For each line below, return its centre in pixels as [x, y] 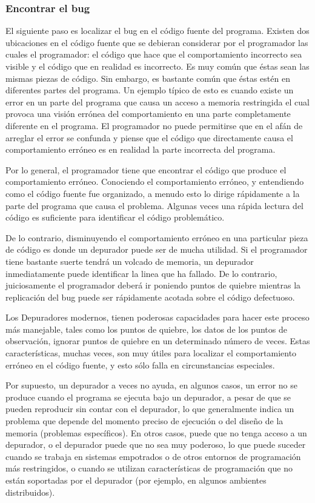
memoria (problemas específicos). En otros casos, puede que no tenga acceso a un [156, 432]
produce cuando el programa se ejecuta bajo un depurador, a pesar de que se [148, 397]
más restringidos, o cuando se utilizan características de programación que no [149, 468]
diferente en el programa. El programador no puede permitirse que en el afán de [154, 125]
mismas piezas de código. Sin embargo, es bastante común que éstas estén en [148, 78]
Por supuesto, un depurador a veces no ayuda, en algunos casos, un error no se [152, 385]
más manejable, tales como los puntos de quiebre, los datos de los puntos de [146, 329]
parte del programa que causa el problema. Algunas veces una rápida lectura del [155, 205]
